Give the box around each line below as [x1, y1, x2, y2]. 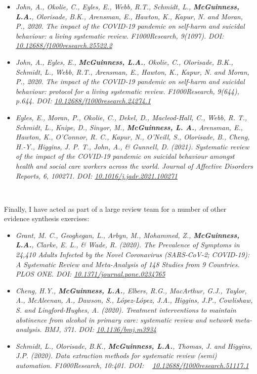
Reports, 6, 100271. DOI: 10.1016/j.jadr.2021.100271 [15, 170, 178, 181]
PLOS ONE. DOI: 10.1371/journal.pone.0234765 [15, 269, 166, 279]
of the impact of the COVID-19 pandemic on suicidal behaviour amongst [15, 151, 235, 161]
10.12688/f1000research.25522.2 [15, 40, 112, 50]
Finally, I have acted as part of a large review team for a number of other [4, 203, 227, 214]
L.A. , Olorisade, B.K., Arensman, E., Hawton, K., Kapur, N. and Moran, [15, 11, 243, 21]
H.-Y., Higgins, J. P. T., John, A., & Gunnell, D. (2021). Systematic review [15, 141, 249, 151]
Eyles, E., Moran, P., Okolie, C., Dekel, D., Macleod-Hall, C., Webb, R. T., [15, 112, 247, 122]
